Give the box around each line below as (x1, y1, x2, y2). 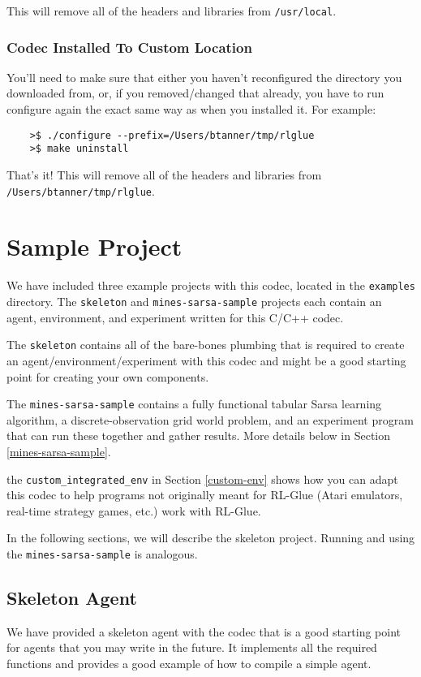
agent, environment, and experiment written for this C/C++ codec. (6, 308, 344, 326)
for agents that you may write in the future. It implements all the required (6, 639, 377, 656)
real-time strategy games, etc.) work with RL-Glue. (6, 502, 261, 519)
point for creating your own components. (6, 368, 209, 385)
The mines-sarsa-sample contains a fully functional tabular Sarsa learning (6, 395, 382, 412)
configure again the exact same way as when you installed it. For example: (6, 101, 376, 118)
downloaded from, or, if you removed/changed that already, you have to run (6, 84, 384, 101)
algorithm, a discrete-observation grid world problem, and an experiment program (6, 411, 414, 428)
